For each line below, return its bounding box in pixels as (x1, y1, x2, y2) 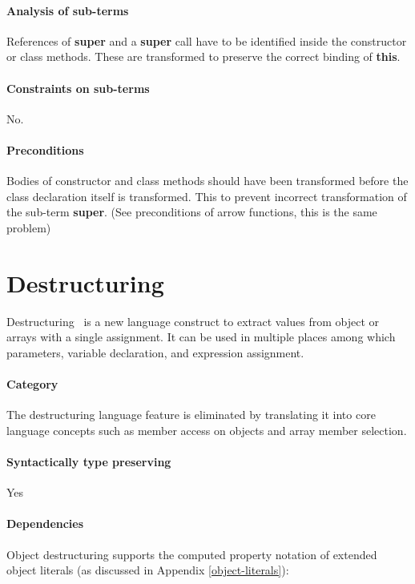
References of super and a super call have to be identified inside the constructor (6, 32, 407, 49)
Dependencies (6, 515, 84, 532)
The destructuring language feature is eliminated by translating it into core (6, 406, 376, 423)
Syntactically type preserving (6, 453, 171, 470)
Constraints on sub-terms (6, 79, 150, 96)
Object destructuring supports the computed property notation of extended (6, 546, 377, 562)
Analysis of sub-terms (6, 2, 129, 18)
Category (6, 376, 58, 393)
